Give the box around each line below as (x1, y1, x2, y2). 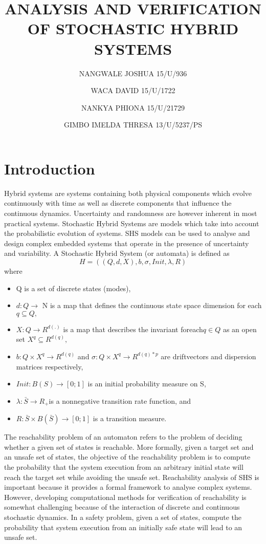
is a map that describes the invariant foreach (63, 323, 203, 334)
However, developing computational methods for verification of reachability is (4, 491, 247, 502)
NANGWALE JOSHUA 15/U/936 (79, 68, 187, 78)
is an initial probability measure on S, (87, 378, 206, 389)
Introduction (4, 158, 95, 179)
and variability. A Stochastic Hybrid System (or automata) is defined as (4, 248, 230, 258)
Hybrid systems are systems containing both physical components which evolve (4, 187, 252, 198)
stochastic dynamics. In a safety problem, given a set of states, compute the (4, 511, 242, 522)
